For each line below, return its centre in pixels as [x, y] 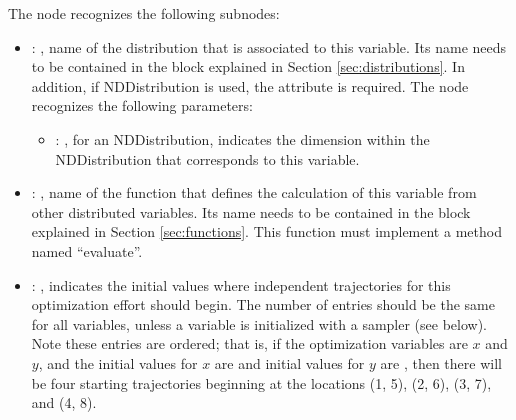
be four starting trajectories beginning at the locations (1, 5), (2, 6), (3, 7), [261, 382]
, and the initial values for [118, 362]
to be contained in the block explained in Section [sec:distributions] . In [248, 66]
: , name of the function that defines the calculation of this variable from [254, 192]
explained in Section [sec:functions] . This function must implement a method [266, 231]
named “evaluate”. [87, 250]
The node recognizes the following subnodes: [144, 13]
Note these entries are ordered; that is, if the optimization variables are [249, 343]
